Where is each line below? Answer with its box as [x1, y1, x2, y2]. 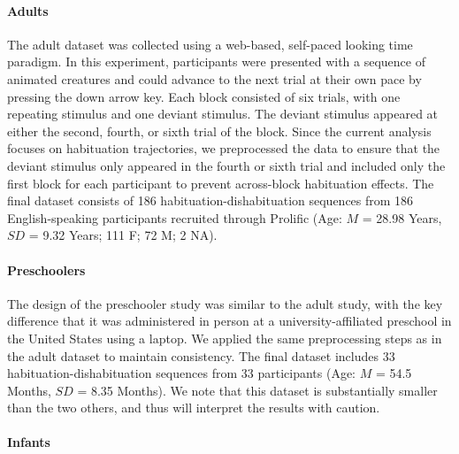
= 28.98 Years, [362, 208, 442, 227]
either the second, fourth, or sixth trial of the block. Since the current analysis [7, 121, 432, 140]
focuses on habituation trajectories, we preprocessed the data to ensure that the [7, 139, 440, 158]
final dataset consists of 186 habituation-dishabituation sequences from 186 [7, 191, 414, 210]
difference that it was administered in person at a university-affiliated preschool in [7, 312, 452, 330]
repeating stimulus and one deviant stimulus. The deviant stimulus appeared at [7, 104, 439, 123]
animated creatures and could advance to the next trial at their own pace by [7, 69, 422, 88]
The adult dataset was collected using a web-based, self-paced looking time [7, 35, 413, 53]
